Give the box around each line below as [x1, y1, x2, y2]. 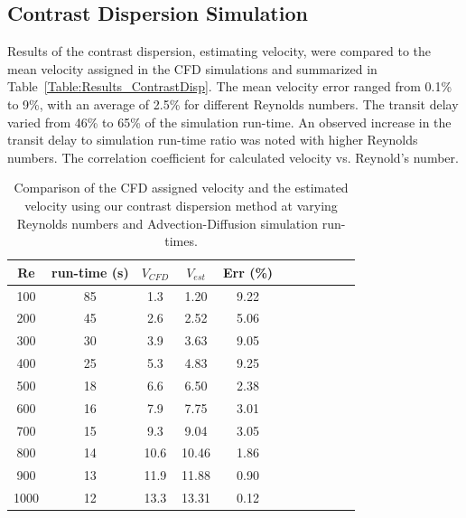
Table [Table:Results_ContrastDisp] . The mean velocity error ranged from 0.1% [7, 77, 452, 96]
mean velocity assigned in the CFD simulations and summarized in [7, 59, 377, 78]
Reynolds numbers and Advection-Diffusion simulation [16, 213, 318, 232]
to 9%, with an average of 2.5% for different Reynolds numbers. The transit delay [7, 94, 459, 113]
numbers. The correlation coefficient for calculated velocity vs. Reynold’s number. [7, 147, 459, 166]
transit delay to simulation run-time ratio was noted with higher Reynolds [7, 130, 418, 149]
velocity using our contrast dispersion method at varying [24, 195, 338, 214]
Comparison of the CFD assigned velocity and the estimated [14, 178, 349, 197]
